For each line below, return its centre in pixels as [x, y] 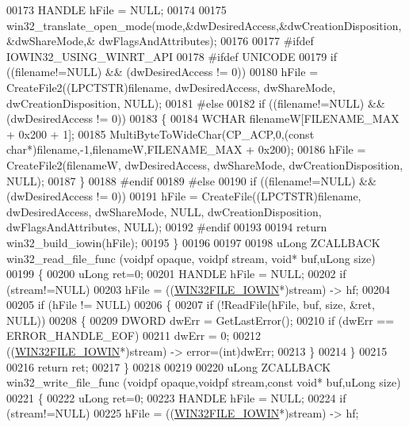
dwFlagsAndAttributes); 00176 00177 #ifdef [206, 41]
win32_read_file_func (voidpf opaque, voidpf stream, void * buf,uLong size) [191, 258]
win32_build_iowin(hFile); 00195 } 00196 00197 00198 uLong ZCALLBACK [193, 242]
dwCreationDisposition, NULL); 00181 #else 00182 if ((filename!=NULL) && [196, 103]
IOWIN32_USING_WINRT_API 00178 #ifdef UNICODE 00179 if [172, 56]
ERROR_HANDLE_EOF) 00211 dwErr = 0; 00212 [134, 335]
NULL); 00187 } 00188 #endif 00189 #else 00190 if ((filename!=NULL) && [191, 180]
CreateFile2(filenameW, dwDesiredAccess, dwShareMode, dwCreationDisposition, [205, 164]
